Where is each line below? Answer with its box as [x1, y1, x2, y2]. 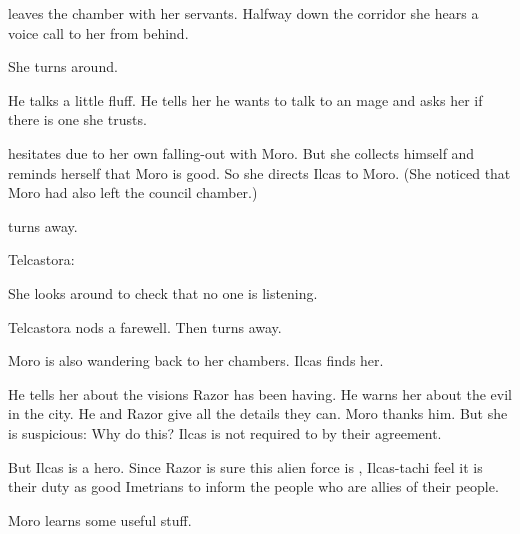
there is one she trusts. [8, 109, 147, 130]
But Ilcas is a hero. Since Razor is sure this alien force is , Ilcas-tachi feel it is [8, 456, 483, 477]
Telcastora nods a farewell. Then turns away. [8, 316, 282, 337]
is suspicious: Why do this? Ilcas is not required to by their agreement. [8, 422, 442, 443]
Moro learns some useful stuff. [8, 509, 192, 530]
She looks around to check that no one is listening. [8, 282, 318, 303]
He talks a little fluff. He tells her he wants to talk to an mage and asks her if [8, 89, 483, 110]
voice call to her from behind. [8, 22, 189, 43]
